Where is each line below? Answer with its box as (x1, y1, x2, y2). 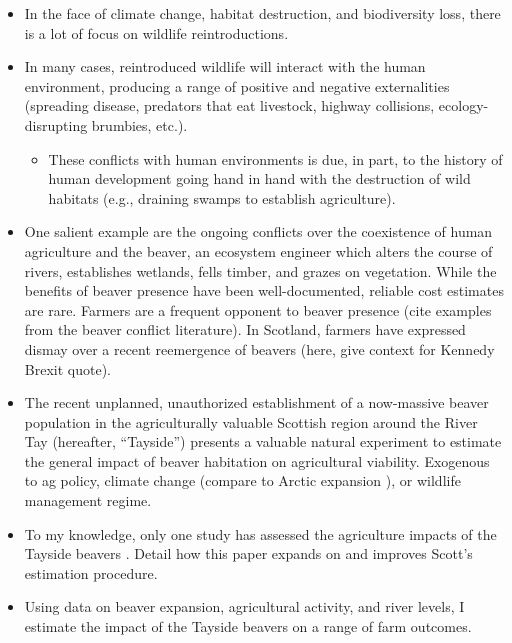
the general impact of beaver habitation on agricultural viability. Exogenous (24, 450, 490, 471)
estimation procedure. (24, 562, 158, 583)
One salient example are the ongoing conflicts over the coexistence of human (24, 221, 493, 242)
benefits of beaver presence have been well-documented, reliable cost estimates (24, 280, 504, 301)
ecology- (438, 95, 489, 116)
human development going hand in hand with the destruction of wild (48, 168, 471, 189)
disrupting (24, 114, 88, 135)
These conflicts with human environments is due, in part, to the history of (48, 148, 503, 169)
